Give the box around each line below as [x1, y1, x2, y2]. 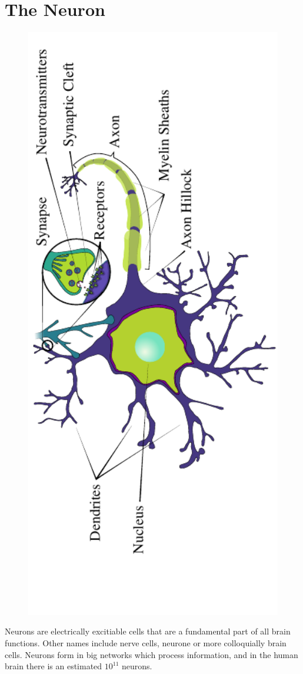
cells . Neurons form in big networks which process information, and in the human [5, 648, 298, 660]
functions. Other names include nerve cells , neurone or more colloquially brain [5, 636, 287, 649]
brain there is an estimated [5, 660, 102, 672]
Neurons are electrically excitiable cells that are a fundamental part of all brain [5, 625, 291, 637]
